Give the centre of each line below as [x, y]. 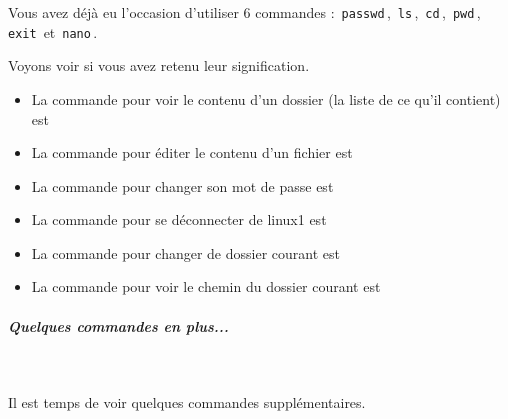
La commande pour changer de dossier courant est [185, 252]
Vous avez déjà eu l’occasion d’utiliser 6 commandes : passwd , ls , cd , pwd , [244, 12]
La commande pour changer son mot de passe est [182, 185]
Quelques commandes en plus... [118, 325]
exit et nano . [53, 31]
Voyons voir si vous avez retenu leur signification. [159, 65]
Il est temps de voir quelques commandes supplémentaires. [187, 402]
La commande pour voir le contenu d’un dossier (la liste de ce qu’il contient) [266, 98]
